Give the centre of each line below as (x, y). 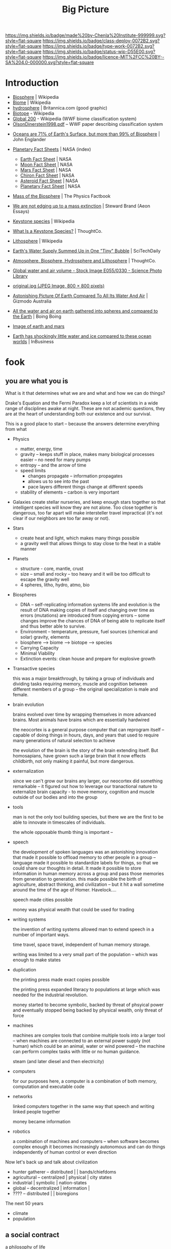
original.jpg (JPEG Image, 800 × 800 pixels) (59, 286)
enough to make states (37, 960)
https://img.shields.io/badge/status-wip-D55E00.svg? (99, 51)
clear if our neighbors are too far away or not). (61, 519)
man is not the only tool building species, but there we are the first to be (88, 817)
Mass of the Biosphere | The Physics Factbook (62, 196)
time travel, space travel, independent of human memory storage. (81, 945)
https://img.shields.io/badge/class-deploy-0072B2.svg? (101, 41)
